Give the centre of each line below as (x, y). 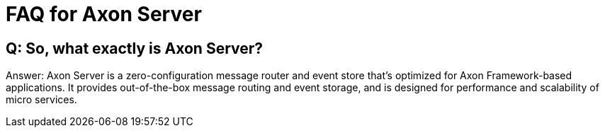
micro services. (41, 100)
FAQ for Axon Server (104, 14)
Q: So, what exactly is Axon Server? (135, 48)
